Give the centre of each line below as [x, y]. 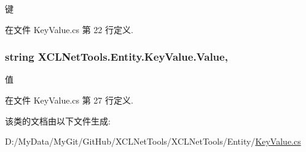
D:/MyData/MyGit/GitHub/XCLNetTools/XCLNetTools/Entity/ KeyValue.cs [153, 141]
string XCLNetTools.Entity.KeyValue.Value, [116, 57]
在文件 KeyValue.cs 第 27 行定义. [69, 100]
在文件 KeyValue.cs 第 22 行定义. [69, 29]
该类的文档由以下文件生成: [58, 120]
